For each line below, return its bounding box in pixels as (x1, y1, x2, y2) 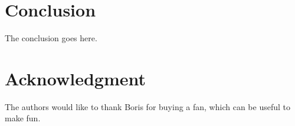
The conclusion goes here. (5, 32, 97, 44)
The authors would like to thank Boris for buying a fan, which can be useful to (5, 100, 290, 112)
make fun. (5, 112, 41, 124)
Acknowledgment (5, 66, 146, 90)
